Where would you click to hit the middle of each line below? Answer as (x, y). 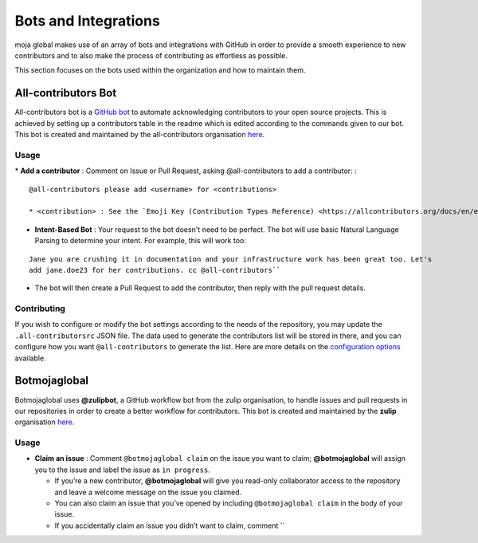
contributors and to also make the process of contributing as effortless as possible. (151, 55)
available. (31, 358)
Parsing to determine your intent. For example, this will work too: (140, 241)
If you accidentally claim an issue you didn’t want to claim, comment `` (170, 525)
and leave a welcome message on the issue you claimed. (148, 492)
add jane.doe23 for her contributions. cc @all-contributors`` (155, 270)
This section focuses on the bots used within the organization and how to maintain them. (160, 70)
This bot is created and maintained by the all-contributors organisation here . (140, 135)
